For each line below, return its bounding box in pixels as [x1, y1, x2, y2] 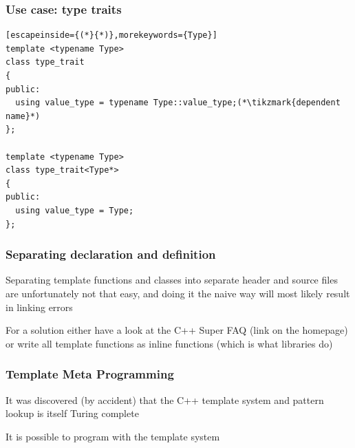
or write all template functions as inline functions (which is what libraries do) [6, 336, 333, 350]
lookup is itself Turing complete [6, 406, 139, 420]
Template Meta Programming [6, 365, 174, 383]
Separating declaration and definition [6, 246, 216, 263]
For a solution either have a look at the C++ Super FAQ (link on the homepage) [6, 323, 348, 337]
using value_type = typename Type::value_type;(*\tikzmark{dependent [15, 98, 341, 108]
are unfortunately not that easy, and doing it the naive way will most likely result [6, 286, 350, 300]
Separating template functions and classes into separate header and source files [6, 273, 338, 287]
